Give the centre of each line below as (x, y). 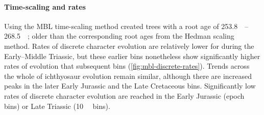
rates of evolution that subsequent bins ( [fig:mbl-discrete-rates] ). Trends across (127, 66)
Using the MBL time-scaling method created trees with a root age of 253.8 (121, 26)
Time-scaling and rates (45, 6)
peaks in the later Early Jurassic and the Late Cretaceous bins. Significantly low (130, 86)
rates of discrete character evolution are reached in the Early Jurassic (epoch (124, 95)
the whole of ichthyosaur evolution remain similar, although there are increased (128, 76)
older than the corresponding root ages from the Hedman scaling (133, 36)
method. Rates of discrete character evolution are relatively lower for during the (129, 46)
